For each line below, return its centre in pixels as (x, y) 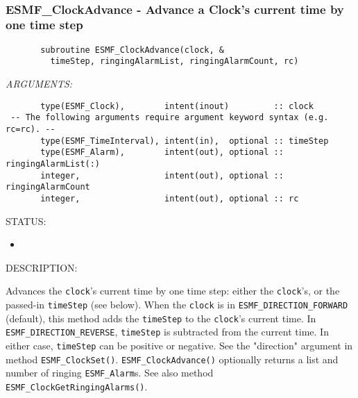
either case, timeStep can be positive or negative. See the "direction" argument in (179, 345)
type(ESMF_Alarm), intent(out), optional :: (162, 152)
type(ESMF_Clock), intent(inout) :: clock (177, 106)
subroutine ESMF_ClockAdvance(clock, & (132, 50)
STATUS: (26, 221)
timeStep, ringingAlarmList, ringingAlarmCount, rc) (174, 61)
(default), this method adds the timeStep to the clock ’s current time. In (161, 318)
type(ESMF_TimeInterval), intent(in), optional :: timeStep (185, 141)
